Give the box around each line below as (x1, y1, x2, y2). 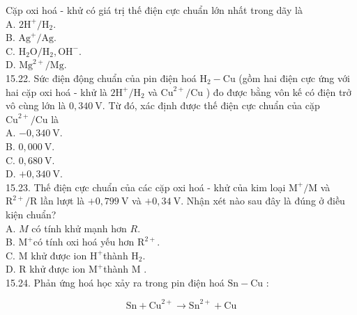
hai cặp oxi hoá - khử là (6, 84, 107, 99)
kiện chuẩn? (6, 207, 56, 221)
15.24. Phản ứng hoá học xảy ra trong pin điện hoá (6, 275, 225, 289)
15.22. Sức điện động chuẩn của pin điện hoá (6, 70, 197, 85)
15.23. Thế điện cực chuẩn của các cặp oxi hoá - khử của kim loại (6, 179, 286, 194)
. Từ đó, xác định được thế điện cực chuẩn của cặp (102, 98, 320, 113)
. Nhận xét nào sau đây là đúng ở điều (181, 193, 345, 208)
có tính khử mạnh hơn (31, 220, 127, 235)
